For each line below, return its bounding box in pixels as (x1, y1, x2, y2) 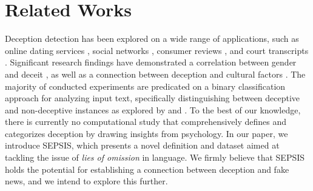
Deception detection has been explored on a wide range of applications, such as (5, 32, 299, 45)
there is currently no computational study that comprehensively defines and (5, 115, 287, 128)
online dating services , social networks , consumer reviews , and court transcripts (5, 44, 309, 56)
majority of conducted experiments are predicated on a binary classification (5, 79, 286, 92)
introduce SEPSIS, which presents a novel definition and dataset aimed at (5, 139, 280, 152)
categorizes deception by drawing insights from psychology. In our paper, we (5, 127, 288, 139)
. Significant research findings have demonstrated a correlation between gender (5, 56, 297, 69)
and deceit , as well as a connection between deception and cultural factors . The (5, 67, 306, 80)
